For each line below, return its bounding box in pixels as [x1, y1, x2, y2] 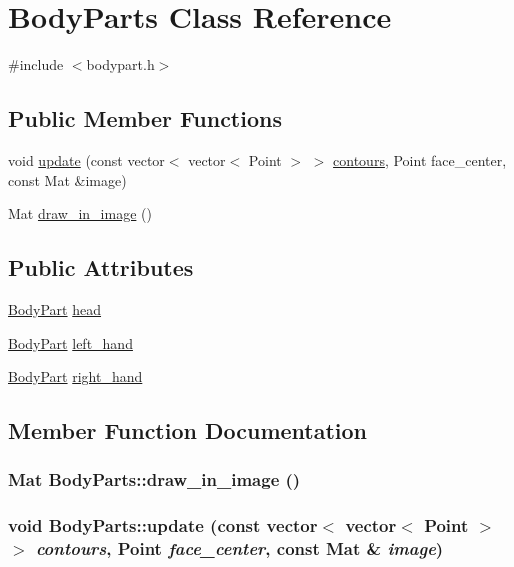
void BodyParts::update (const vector [8, 513, 318, 538]
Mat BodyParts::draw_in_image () [8, 467, 301, 492]
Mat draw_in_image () [8, 203, 152, 224]
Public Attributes [8, 252, 194, 283]
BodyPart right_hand [8, 366, 143, 387]
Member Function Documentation [8, 415, 368, 446]
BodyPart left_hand [8, 332, 133, 353]
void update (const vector [8, 149, 165, 170]
